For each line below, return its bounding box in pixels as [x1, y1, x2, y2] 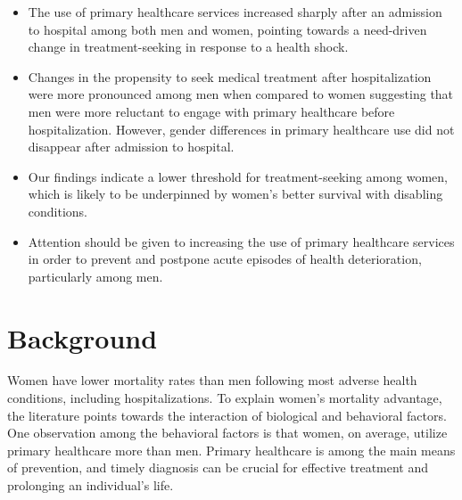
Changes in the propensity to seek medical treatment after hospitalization [28, 67, 432, 86]
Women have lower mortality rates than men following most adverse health [7, 371, 417, 389]
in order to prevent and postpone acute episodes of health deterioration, [28, 250, 422, 268]
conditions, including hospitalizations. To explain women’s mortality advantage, [7, 389, 442, 407]
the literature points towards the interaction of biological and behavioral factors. [7, 406, 447, 424]
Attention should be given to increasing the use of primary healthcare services [28, 232, 455, 250]
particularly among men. [28, 266, 163, 285]
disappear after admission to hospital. [28, 137, 235, 156]
